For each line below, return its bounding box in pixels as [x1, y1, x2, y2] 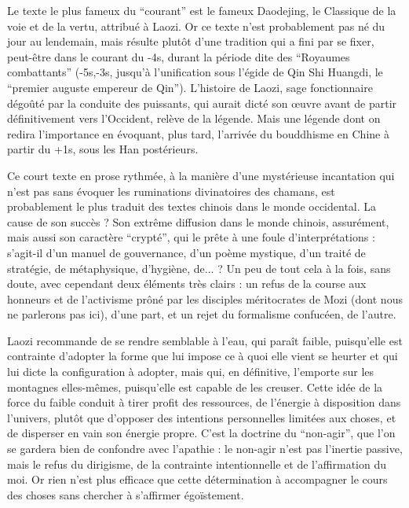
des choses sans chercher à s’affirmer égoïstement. [7, 486, 244, 502]
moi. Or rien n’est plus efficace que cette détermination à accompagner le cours [7, 471, 388, 488]
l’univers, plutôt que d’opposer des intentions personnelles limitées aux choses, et [7, 409, 396, 425]
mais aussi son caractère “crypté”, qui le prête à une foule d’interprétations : [7, 229, 375, 245]
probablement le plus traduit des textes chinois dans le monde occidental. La [7, 198, 377, 215]
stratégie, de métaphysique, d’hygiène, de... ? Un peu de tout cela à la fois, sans [7, 260, 391, 276]
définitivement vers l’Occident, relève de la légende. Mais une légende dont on [7, 110, 381, 127]
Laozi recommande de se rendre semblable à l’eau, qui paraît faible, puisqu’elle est [7, 332, 403, 348]
